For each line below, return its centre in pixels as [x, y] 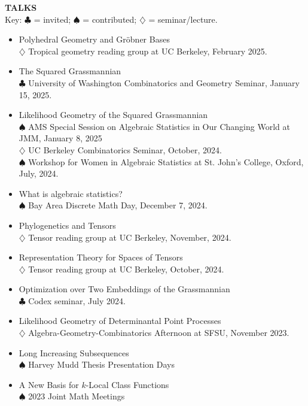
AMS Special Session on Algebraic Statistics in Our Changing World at [159, 126]
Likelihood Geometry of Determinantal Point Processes [120, 321]
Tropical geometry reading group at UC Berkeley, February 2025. [148, 51]
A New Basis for [49, 384]
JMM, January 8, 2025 [60, 138]
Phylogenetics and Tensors [67, 225]
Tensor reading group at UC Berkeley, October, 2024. [126, 269]
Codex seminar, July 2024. [77, 300]
